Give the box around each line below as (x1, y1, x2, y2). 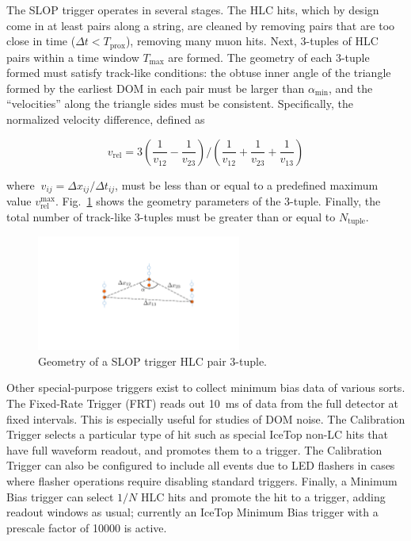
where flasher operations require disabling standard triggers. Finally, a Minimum (6, 472, 398, 489)
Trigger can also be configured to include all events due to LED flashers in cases (6, 457, 395, 474)
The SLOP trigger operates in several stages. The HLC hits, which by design (6, 2, 379, 17)
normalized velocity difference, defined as (6, 111, 205, 128)
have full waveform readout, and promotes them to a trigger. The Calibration (6, 441, 382, 458)
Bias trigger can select (6, 488, 114, 505)
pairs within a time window (6, 48, 139, 65)
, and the (328, 79, 373, 96)
